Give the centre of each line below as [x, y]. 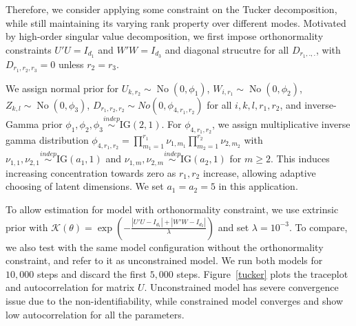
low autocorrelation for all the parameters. [95, 314]
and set [233, 227]
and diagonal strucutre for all [227, 49]
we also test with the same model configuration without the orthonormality [165, 247]
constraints [29, 49]
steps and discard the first [92, 273]
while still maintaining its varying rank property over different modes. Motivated [176, 22]
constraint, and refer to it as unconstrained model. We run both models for [164, 260]
